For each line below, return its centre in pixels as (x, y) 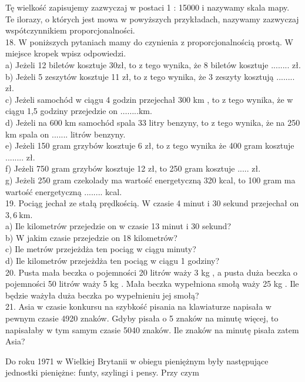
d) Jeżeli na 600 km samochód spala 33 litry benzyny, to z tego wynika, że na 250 (153, 122)
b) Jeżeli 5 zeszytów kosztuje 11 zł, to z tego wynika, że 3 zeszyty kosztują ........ (150, 76)
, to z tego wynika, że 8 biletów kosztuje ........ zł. (212, 64)
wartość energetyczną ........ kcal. (64, 191)
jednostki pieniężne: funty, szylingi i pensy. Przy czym (102, 372)
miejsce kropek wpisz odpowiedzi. (66, 53)
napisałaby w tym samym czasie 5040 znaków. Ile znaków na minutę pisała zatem (152, 329)
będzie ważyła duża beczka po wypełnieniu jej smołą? (102, 295)
